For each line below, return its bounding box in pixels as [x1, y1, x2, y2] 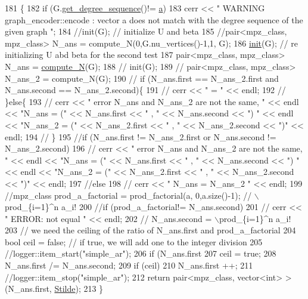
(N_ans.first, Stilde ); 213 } [5, 282, 104, 295]
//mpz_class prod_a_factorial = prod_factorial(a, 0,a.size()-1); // [5, 189, 252, 201]
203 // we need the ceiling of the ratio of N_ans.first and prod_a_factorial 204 [5, 224, 296, 236]
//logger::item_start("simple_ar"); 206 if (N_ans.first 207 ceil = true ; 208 [5, 247, 276, 260]
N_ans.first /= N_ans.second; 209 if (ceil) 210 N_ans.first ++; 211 [5, 259, 253, 272]
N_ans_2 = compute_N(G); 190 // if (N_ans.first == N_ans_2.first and [5, 72, 279, 84]
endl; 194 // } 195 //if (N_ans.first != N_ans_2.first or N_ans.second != [5, 130, 276, 143]
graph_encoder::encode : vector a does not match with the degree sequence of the [5, 13, 303, 26]
